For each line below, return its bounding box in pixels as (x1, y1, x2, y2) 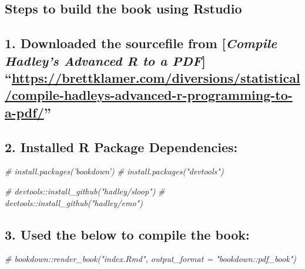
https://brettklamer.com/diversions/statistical (12, 68, 300, 86)
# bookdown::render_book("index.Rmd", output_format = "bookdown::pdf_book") (5, 253, 296, 265)
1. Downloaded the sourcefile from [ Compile (5, 34, 277, 52)
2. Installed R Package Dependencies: (5, 137, 238, 156)
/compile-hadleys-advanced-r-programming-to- (5, 86, 293, 104)
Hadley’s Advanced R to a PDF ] (5, 51, 206, 69)
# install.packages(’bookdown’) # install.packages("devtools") (5, 165, 224, 177)
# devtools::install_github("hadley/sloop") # (5, 184, 165, 197)
